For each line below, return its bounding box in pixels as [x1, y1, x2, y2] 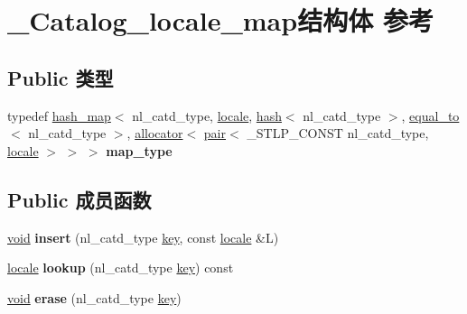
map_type [106, 141, 173, 160]
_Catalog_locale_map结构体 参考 [7, 2, 434, 39]
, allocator [126, 124, 183, 143]
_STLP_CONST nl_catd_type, [247, 124, 429, 143]
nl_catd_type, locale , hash [132, 106, 282, 125]
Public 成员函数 [7, 185, 152, 213]
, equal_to [401, 106, 460, 125]
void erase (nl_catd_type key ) [7, 288, 182, 307]
